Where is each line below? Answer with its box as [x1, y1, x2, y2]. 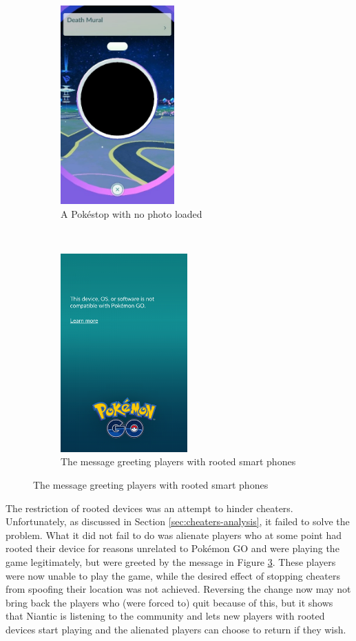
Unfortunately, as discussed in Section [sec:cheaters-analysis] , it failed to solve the [6, 514, 350, 529]
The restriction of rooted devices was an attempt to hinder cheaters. [6, 500, 293, 515]
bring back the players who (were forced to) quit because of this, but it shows [6, 595, 333, 609]
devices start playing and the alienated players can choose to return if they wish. [6, 622, 346, 636]
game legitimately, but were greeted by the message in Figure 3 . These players [6, 554, 336, 569]
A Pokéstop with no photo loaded [61, 206, 202, 221]
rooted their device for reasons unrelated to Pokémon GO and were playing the [6, 541, 339, 556]
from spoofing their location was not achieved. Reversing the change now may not [6, 582, 351, 596]
